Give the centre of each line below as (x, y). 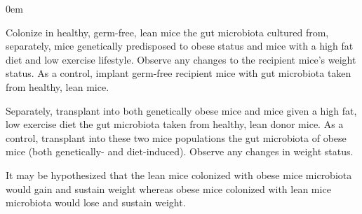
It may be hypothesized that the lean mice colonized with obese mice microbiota (179, 174)
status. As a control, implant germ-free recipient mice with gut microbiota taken (179, 73)
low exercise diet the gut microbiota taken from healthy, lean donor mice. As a (175, 124)
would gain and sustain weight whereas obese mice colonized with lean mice (168, 188)
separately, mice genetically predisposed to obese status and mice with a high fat (180, 46)
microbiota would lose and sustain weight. (96, 202)
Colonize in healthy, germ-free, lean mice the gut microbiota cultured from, (167, 32)
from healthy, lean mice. (58, 86)
